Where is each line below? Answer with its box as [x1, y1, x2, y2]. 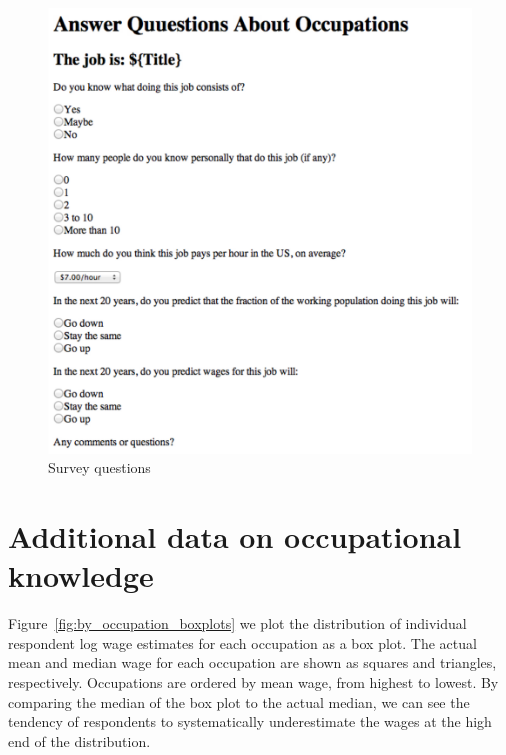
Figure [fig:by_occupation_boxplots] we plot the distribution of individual [8, 613, 467, 634]
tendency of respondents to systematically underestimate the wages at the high [8, 711, 492, 732]
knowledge [8, 555, 154, 596]
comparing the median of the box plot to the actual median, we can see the [8, 691, 470, 712]
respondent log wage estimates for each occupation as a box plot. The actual [8, 632, 477, 653]
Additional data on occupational [8, 516, 462, 557]
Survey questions [48, 457, 151, 478]
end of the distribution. [8, 730, 151, 751]
